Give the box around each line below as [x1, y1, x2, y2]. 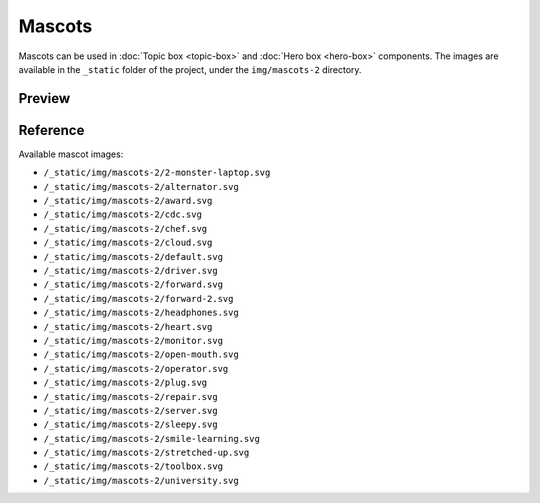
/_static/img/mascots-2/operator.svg [43, 363, 229, 374]
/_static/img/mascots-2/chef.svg [43, 223, 208, 234]
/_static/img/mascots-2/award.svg [43, 195, 213, 207]
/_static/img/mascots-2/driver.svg [43, 265, 219, 276]
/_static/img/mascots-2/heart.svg [43, 321, 213, 332]
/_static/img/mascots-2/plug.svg [43, 377, 208, 389]
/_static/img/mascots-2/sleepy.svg [43, 419, 219, 430]
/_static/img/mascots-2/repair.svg [43, 391, 219, 402]
